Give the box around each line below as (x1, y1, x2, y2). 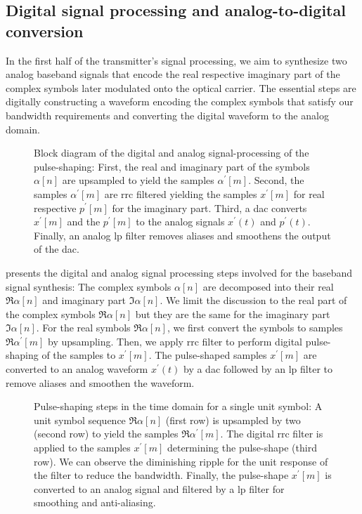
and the (67, 214, 101, 229)
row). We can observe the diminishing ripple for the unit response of (34, 454, 328, 468)
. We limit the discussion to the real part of (160, 293, 347, 308)
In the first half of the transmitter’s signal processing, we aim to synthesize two (6, 53, 347, 67)
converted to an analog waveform (6, 362, 148, 376)
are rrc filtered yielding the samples (104, 186, 257, 201)
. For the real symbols (36, 320, 131, 335)
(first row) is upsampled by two (165, 412, 301, 427)
